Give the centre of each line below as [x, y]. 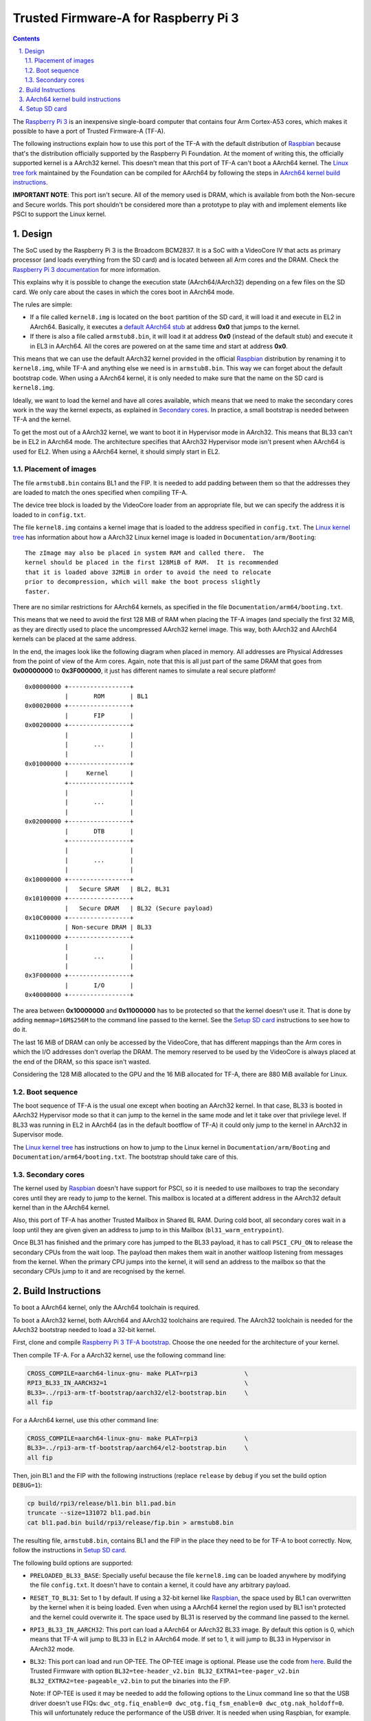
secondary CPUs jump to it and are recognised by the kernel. [99, 1271]
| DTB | [99, 831]
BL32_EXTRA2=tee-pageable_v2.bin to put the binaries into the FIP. [130, 1680]
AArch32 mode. [52, 1649]
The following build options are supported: [73, 1563]
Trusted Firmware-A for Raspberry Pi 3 [126, 18]
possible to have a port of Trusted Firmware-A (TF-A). [89, 131]
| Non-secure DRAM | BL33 [108, 927]
